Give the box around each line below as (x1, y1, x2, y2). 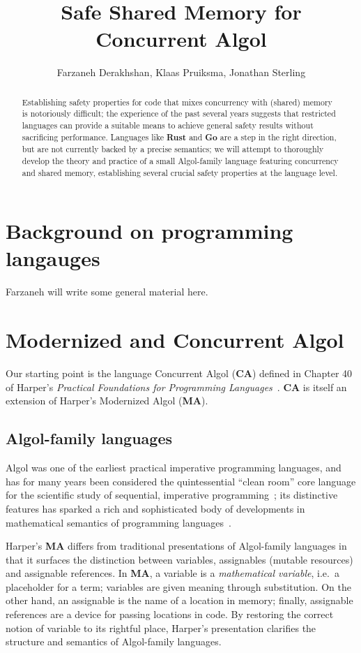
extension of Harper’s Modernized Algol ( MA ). (6, 393, 208, 408)
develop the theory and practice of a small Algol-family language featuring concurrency (22, 154, 339, 166)
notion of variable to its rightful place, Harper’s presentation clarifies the (6, 620, 316, 635)
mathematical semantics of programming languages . (6, 515, 231, 529)
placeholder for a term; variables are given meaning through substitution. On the (6, 579, 351, 594)
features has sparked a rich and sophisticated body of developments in (6, 501, 305, 515)
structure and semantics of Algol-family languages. (6, 634, 222, 649)
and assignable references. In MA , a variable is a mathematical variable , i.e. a (6, 566, 339, 580)
